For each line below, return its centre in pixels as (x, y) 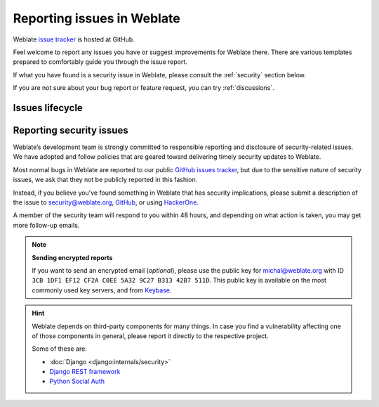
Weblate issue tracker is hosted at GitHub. (74, 39)
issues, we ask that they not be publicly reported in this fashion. (105, 180)
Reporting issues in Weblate (97, 18)
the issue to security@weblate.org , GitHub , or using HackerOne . (106, 202)
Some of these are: (59, 349)
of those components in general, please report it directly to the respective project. (151, 336)
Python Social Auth (77, 381)
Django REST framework (85, 372)
